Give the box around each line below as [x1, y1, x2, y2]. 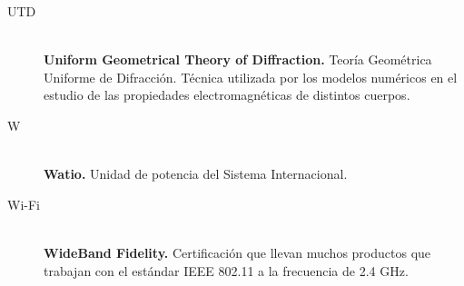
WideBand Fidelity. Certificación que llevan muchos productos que [44, 242, 431, 261]
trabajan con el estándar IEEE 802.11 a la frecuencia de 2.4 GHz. [44, 261, 409, 280]
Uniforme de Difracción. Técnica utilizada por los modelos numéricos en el [44, 67, 458, 86]
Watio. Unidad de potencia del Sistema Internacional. [44, 164, 348, 183]
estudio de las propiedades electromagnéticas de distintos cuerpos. [44, 85, 410, 104]
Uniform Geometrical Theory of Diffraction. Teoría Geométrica [44, 50, 432, 69]
